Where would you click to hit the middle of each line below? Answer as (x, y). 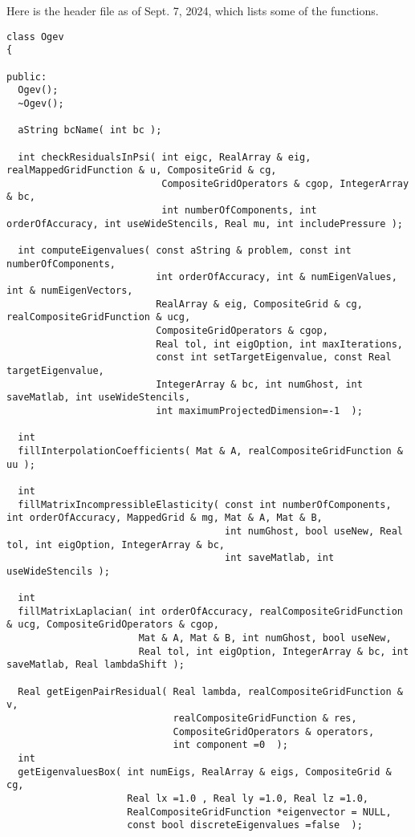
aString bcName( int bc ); (90, 130)
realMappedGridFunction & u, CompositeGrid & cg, (142, 171)
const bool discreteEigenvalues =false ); (245, 825)
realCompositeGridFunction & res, (265, 719)
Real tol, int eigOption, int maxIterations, (279, 344)
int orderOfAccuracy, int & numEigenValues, (277, 277)
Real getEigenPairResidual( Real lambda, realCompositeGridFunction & (210, 691)
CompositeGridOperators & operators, (274, 731)
